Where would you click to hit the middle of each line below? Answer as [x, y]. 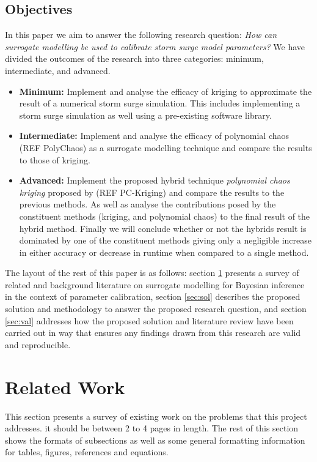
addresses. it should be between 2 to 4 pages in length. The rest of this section [152, 428]
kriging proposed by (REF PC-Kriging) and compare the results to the [152, 192]
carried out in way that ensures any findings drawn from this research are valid [153, 333]
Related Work [65, 386]
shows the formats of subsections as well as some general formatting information [155, 440]
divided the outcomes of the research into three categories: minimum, [134, 58]
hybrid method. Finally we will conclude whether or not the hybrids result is [163, 228]
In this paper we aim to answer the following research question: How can [141, 35]
